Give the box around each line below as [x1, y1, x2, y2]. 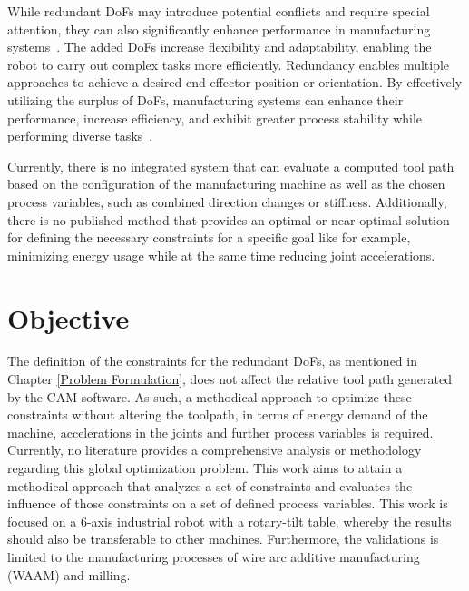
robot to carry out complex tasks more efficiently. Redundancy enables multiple [7, 54, 450, 74]
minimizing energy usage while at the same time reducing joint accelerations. [7, 245, 435, 264]
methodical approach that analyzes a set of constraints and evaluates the [7, 476, 413, 495]
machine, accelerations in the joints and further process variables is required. [7, 422, 434, 441]
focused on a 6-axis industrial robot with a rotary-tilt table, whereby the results [7, 511, 452, 530]
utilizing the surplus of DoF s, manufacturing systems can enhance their [7, 90, 404, 109]
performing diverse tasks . [7, 126, 153, 145]
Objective [7, 299, 130, 336]
